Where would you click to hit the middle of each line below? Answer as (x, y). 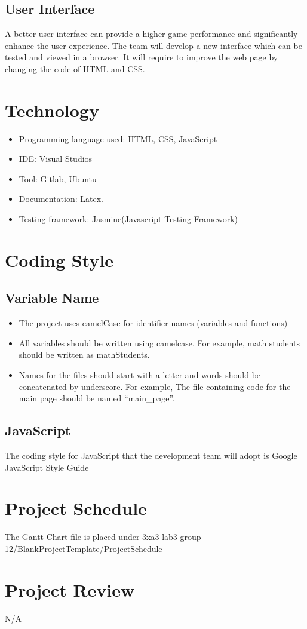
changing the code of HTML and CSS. (75, 68)
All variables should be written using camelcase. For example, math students (159, 343)
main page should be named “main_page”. (97, 398)
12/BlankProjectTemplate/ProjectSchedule (84, 548)
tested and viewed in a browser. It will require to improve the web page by (142, 57)
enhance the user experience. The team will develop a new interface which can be (153, 45)
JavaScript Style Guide (47, 467)
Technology (52, 110)
